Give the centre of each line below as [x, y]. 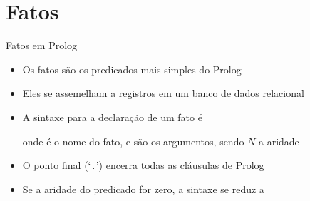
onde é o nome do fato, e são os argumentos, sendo [133, 141]
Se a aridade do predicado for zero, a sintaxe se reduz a [143, 189]
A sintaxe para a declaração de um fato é [112, 117]
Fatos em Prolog [42, 45]
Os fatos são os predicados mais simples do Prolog [132, 69]
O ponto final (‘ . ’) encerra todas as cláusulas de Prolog [143, 165]
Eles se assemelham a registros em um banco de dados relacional [163, 93]
